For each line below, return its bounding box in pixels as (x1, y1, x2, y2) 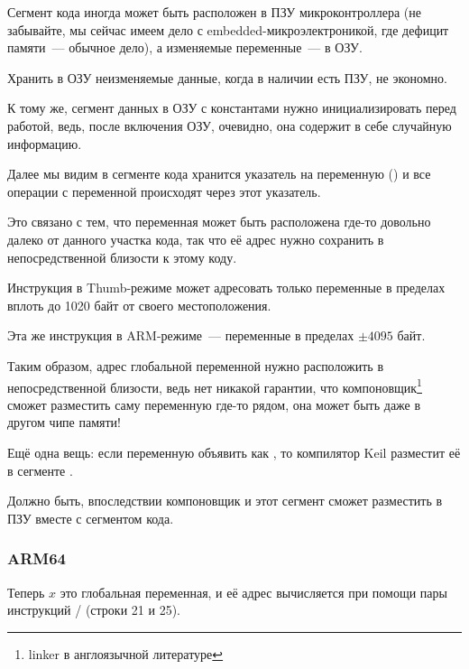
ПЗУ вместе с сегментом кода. (7, 508, 174, 527)
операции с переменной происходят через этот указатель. (7, 181, 321, 200)
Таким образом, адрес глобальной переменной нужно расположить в (7, 356, 384, 375)
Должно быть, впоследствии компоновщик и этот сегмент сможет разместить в (7, 491, 443, 510)
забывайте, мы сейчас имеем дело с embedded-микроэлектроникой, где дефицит (7, 20, 449, 39)
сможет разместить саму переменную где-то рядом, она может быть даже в (7, 395, 421, 413)
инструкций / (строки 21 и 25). (7, 600, 180, 619)
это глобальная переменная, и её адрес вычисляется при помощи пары (60, 582, 447, 601)
